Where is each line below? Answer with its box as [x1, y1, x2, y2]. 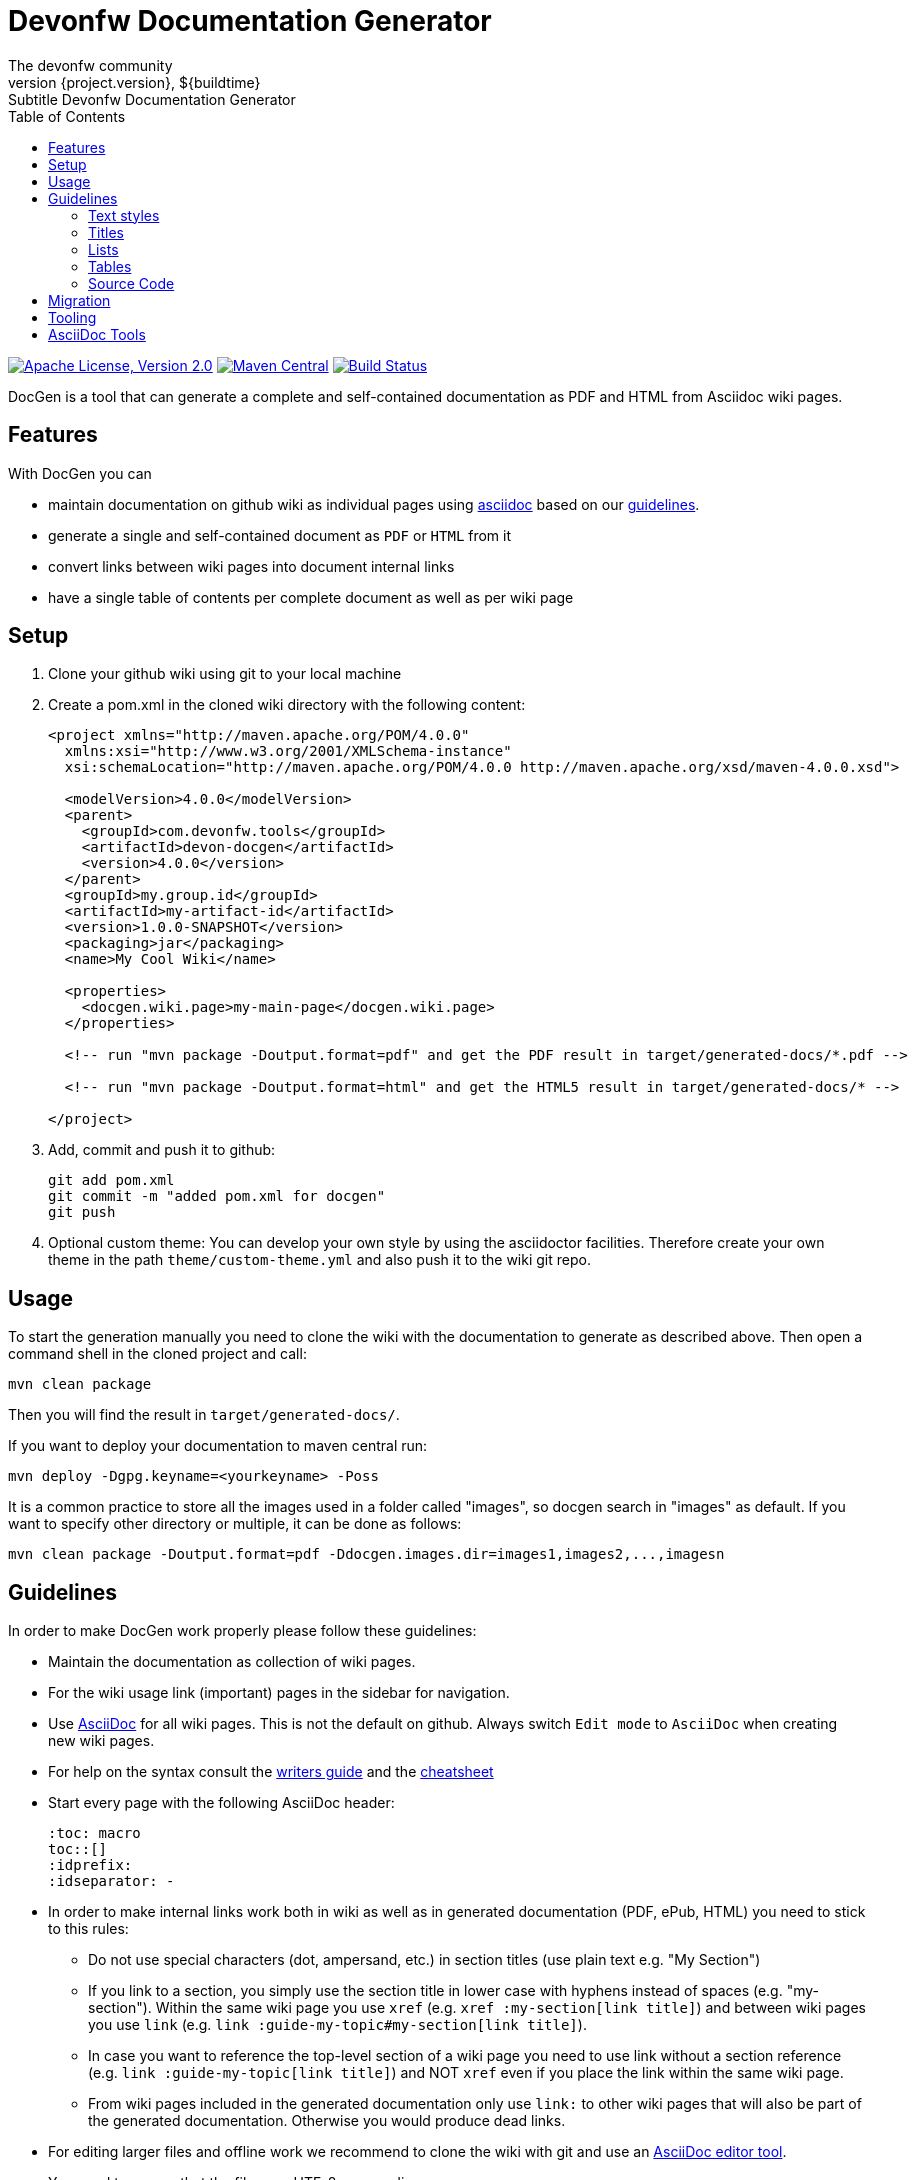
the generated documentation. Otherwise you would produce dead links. [88, 2112, 566, 2130]
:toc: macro [48, 1825, 141, 1842]
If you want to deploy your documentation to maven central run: [8, 1437, 428, 1455]
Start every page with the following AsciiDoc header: [48, 1794, 395, 1812]
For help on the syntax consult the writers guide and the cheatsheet [48, 1763, 494, 1781]
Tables [88, 257, 132, 275]
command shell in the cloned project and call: [8, 1345, 307, 1363]
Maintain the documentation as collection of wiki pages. [48, 1653, 416, 1671]
